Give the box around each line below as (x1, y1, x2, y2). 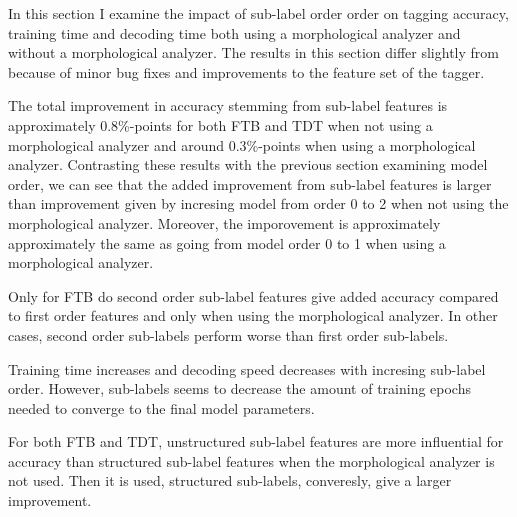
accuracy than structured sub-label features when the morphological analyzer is (8, 450, 495, 471)
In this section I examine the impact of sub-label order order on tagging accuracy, (8, 3, 509, 23)
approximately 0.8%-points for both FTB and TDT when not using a (8, 114, 433, 135)
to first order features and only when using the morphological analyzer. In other (8, 305, 498, 326)
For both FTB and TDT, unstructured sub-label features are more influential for (8, 431, 504, 452)
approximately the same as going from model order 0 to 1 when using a (8, 232, 446, 253)
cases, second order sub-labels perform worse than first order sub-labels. (8, 324, 449, 345)
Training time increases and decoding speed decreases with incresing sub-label (8, 358, 486, 379)
